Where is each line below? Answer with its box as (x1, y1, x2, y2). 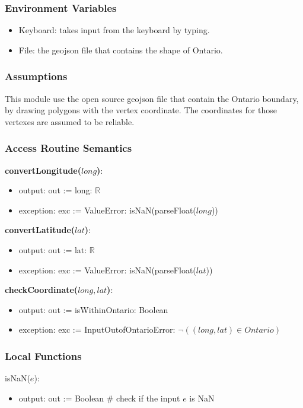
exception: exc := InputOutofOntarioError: (18, 323, 176, 336)
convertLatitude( (5, 224, 75, 236)
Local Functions (5, 348, 82, 363)
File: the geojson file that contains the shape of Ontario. (18, 43, 223, 56)
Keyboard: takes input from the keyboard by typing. (18, 24, 210, 36)
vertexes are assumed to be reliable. (5, 115, 135, 128)
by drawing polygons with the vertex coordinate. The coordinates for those (5, 104, 277, 116)
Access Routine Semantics (5, 141, 132, 155)
